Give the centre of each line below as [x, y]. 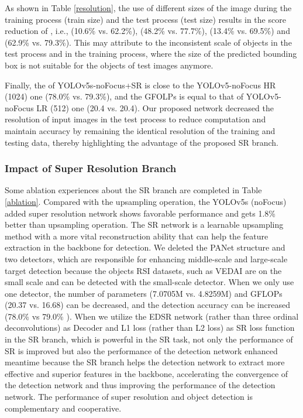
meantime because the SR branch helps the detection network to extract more [145, 362]
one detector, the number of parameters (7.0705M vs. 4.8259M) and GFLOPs [144, 293]
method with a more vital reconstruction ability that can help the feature [137, 236]
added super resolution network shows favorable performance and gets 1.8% [140, 213]
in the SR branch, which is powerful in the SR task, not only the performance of [149, 339]
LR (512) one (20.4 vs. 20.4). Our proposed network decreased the [155, 107]
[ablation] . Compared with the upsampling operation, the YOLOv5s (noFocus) [146, 201]
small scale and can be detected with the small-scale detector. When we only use [149, 282]
